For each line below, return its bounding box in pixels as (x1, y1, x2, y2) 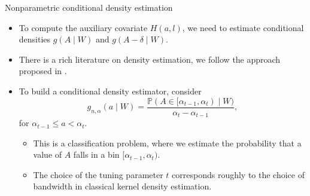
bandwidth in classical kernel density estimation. (33, 180, 212, 192)
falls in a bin (73, 148, 120, 161)
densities (19, 33, 51, 45)
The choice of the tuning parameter (33, 168, 163, 180)
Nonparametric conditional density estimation (5, 1, 173, 13)
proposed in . (19, 65, 67, 77)
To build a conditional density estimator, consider (19, 84, 202, 97)
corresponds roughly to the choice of (172, 168, 305, 180)
